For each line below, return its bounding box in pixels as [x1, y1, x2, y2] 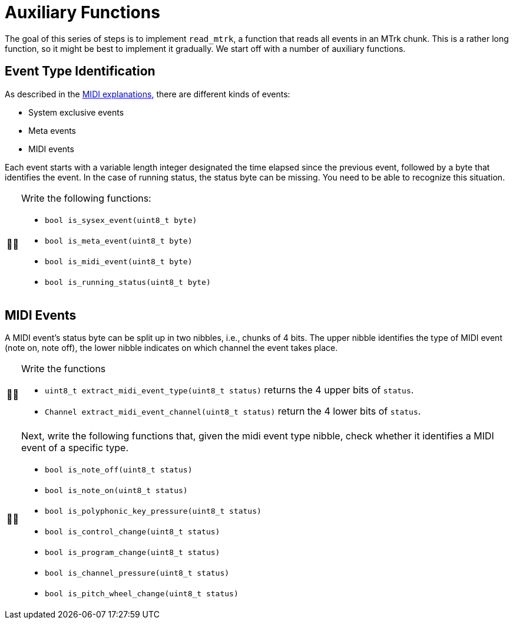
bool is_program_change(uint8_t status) [45, 548, 220, 557]
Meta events [28, 125, 77, 136]
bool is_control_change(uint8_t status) [45, 527, 220, 537]
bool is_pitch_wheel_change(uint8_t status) [45, 589, 239, 599]
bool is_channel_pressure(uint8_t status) [45, 569, 230, 578]
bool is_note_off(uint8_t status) [45, 465, 193, 475]
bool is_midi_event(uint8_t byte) [45, 257, 193, 266]
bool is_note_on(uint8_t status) [45, 486, 188, 495]
